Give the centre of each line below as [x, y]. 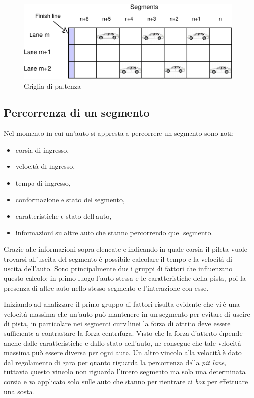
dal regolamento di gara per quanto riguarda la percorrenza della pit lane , [115, 362]
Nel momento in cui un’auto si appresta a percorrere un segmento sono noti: [119, 133]
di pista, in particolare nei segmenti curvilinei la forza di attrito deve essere [117, 323]
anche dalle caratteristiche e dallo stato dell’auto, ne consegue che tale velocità [123, 343]
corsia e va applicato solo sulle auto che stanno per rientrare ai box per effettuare [126, 381]
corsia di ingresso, [42, 149]
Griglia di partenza [52, 86]
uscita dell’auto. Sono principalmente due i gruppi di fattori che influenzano [118, 268]
